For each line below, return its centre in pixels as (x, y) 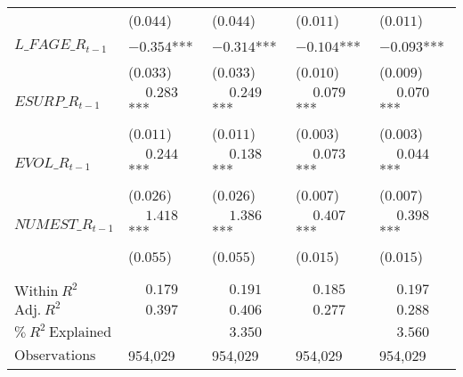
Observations (55, 356)
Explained (81, 332)
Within (37, 291)
